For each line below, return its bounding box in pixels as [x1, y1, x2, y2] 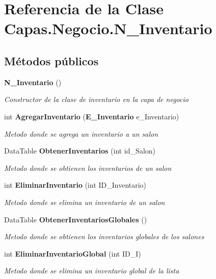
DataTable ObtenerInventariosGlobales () [4, 214, 147, 224]
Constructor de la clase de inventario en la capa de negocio [4, 94, 188, 105]
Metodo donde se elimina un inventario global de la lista [4, 265, 179, 276]
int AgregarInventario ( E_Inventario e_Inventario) [4, 111, 179, 121]
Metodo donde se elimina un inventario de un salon [4, 196, 165, 207]
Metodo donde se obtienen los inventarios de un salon [4, 162, 172, 173]
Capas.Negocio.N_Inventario [4, 18, 212, 39]
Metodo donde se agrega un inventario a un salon [4, 128, 158, 139]
